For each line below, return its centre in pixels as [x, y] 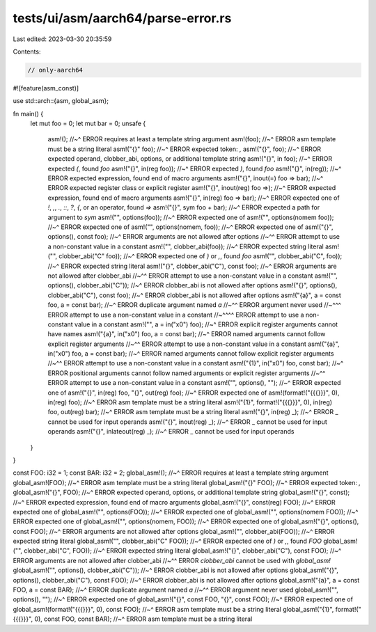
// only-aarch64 [55, 70]
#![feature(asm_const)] [46, 88]
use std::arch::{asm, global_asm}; [61, 101]
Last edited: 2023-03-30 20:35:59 [62, 39]
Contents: [27, 52]
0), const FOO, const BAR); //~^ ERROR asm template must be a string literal [143, 619]
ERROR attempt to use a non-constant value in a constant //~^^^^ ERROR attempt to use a [176, 315]
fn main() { [28, 113]
